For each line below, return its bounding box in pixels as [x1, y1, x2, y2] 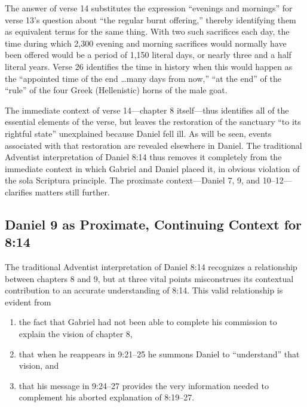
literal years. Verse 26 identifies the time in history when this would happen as [5, 60, 293, 72]
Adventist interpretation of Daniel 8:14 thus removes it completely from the [5, 151, 282, 163]
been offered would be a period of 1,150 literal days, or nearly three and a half [5, 48, 291, 61]
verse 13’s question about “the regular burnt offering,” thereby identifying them [5, 13, 296, 26]
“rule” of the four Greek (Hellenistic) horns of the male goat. [5, 84, 228, 96]
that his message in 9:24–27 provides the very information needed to [19, 379, 269, 391]
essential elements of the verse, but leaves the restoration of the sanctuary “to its [5, 115, 301, 128]
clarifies [5, 185, 33, 198]
